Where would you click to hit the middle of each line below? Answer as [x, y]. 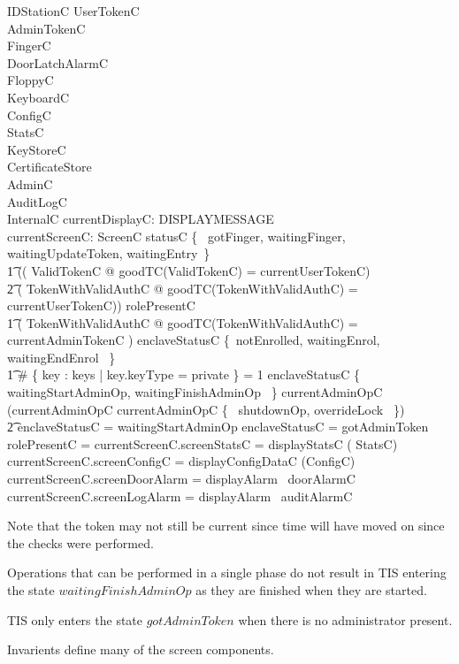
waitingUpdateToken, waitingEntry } [109, 253]
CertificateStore [50, 167]
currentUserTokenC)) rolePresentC [101, 305]
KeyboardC [38, 97]
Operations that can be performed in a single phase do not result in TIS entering [227, 572]
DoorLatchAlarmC [58, 62]
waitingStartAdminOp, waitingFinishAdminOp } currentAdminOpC [195, 392]
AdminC [30, 183]
